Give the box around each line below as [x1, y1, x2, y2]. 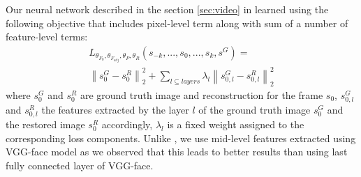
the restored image [6, 116, 85, 131]
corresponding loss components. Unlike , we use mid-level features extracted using [6, 130, 356, 145]
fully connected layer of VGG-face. [6, 157, 154, 172]
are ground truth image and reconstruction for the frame [80, 87, 323, 102]
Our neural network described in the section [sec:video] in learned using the [6, 2, 329, 16]
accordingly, [101, 116, 153, 131]
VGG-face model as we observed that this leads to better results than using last [6, 144, 348, 159]
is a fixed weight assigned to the [167, 116, 304, 131]
